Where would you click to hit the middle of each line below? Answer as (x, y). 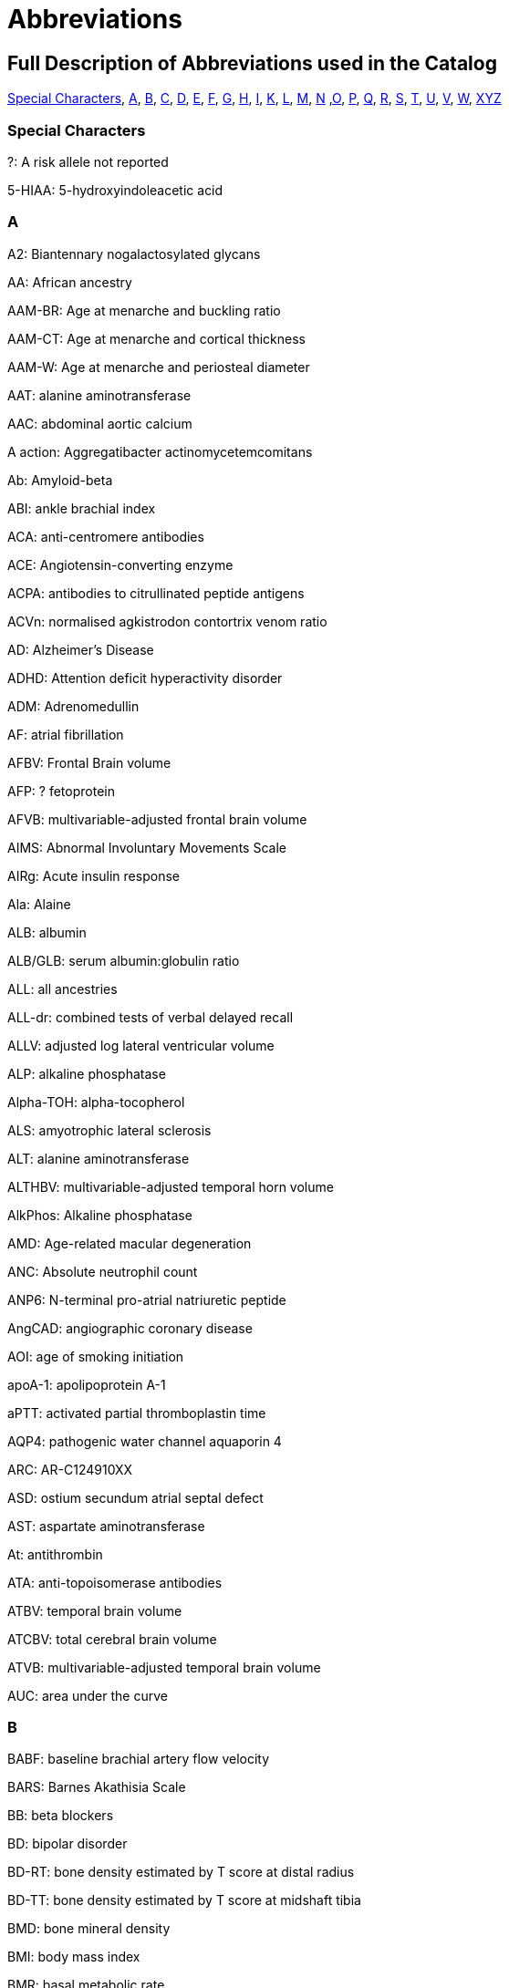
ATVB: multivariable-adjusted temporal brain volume (164, 1667)
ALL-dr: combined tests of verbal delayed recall (151, 1017)
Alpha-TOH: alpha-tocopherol (96, 1102)
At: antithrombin (55, 1554)
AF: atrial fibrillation (66, 734)
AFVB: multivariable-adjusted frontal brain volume (157, 819)
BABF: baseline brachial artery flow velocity (139, 1759)
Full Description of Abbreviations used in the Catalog (252, 63)
